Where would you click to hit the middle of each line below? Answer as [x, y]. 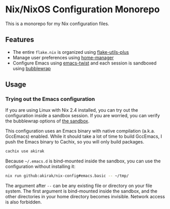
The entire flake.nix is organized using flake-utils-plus [71, 52]
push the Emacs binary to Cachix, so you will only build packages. [75, 142]
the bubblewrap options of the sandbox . [47, 121]
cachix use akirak [25, 151]
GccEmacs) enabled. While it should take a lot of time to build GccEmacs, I [84, 136]
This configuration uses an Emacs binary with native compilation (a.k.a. [80, 131]
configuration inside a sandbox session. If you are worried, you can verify [83, 116]
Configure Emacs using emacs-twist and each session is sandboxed [84, 63]
